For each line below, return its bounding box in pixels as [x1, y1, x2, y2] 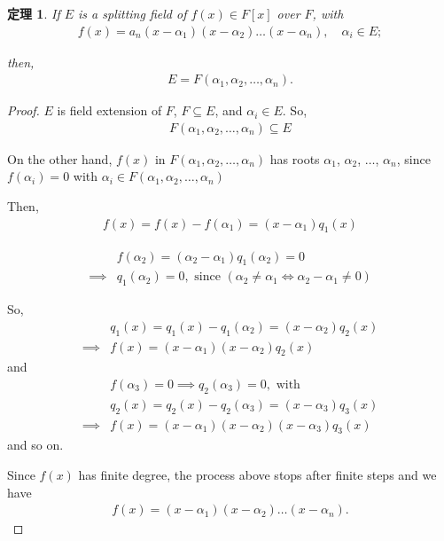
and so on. [7, 435, 64, 454]
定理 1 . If [7, 4, 60, 22]
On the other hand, [7, 149, 113, 168]
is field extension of [57, 101, 162, 120]
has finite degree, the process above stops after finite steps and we [78, 466, 437, 484]
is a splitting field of [78, 4, 187, 22]
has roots [269, 149, 320, 168]
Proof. [7, 101, 40, 120]
